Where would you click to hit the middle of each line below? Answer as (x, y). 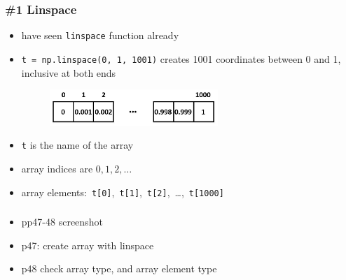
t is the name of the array (77, 145)
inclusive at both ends (69, 72)
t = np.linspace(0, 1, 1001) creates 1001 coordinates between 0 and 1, (181, 58)
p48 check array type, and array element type (119, 268)
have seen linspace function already (100, 35)
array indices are (57, 168)
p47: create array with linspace (88, 245)
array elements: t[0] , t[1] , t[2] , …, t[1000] (123, 192)
